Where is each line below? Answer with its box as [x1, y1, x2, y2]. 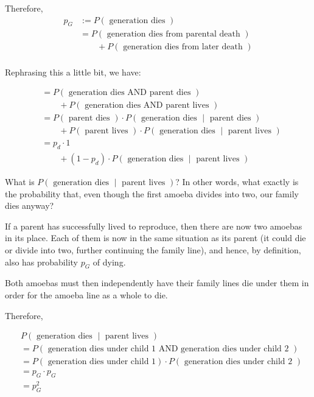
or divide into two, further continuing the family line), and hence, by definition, [5, 244, 301, 256]
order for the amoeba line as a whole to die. [5, 289, 168, 301]
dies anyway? [5, 199, 54, 212]
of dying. [92, 255, 126, 268]
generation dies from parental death [106, 30, 240, 39]
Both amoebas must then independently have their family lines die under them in [5, 276, 309, 289]
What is [5, 175, 35, 188]
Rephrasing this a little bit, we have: [5, 65, 141, 78]
